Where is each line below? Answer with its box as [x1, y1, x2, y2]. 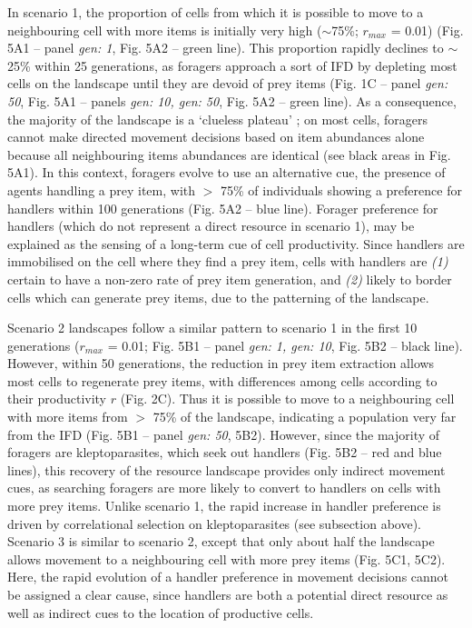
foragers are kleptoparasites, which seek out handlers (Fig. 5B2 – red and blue [7, 443, 442, 462]
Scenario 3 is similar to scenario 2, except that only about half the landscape [7, 532, 435, 551]
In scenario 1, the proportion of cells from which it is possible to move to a [7, 3, 424, 21]
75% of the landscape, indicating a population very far [152, 407, 457, 426]
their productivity [7, 389, 107, 408]
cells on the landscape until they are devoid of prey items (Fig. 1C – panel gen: [7, 74, 448, 93]
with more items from [7, 407, 128, 426]
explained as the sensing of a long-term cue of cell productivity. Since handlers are [7, 234, 465, 253]
